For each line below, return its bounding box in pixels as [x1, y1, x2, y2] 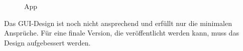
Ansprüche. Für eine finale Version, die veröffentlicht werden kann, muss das [4, 27, 239, 38]
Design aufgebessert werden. [4, 37, 91, 47]
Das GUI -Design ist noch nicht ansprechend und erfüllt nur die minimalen [4, 17, 232, 28]
